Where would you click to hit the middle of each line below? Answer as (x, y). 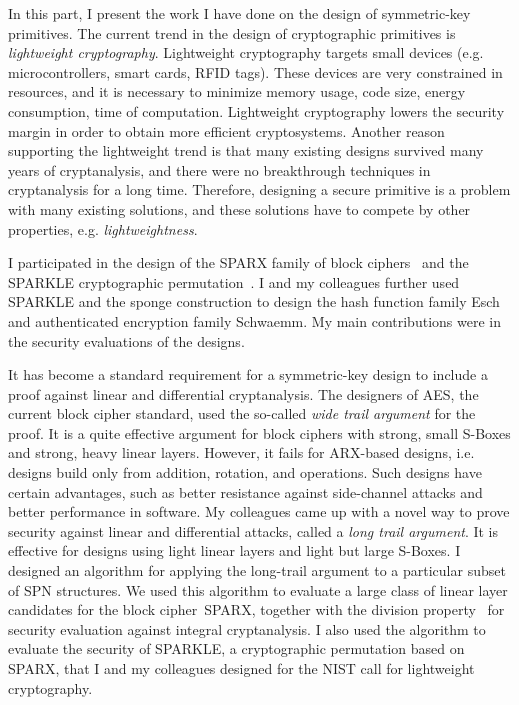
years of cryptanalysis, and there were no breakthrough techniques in (219, 169)
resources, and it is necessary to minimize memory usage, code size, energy (237, 91)
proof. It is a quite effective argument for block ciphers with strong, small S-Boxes (259, 432)
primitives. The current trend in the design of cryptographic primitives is (232, 32)
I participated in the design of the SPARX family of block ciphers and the (238, 262)
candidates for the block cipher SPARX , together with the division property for (256, 609)
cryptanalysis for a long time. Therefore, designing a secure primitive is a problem (259, 189)
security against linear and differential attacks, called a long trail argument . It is (253, 530)
